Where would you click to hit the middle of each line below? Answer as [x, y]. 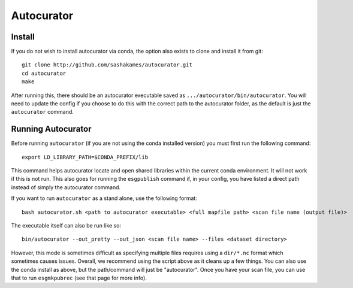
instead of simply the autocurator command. [66, 187]
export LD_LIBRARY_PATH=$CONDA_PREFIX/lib [85, 157]
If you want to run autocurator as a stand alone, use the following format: [104, 198]
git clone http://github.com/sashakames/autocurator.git [107, 65]
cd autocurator [44, 73]
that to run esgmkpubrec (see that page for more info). [79, 278]
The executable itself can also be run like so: [66, 226]
